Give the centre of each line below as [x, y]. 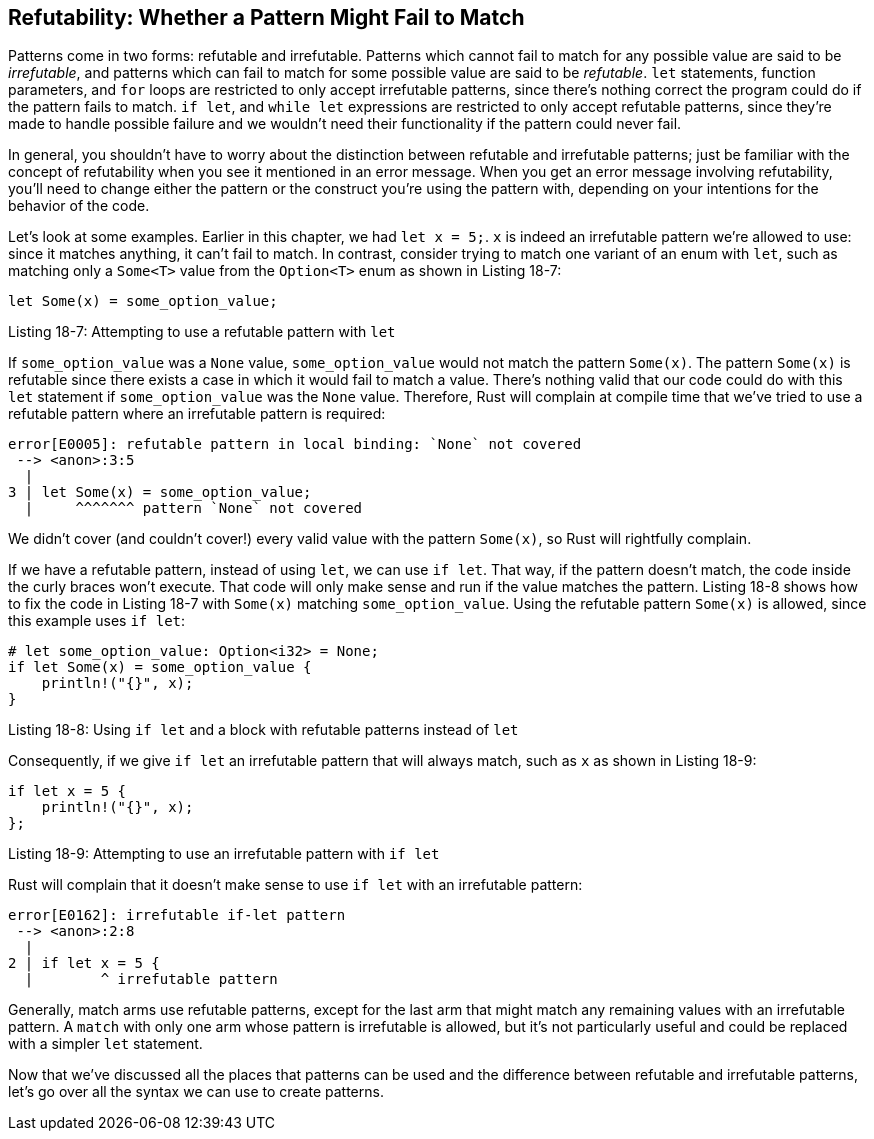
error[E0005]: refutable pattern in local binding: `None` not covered [295, 444]
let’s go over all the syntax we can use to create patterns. [196, 1092]
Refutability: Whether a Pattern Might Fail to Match [266, 17]
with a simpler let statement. [105, 1044]
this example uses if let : [97, 621]
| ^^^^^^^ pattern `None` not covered [193, 508]
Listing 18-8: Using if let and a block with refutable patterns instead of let [263, 730]
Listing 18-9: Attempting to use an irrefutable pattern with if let [224, 854]
